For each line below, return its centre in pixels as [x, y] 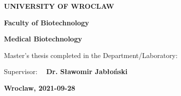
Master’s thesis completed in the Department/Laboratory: [91, 55]
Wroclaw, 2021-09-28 [40, 87]
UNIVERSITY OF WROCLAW [59, 6]
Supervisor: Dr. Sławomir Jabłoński [66, 71]
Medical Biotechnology [43, 39]
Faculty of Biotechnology [47, 22]
